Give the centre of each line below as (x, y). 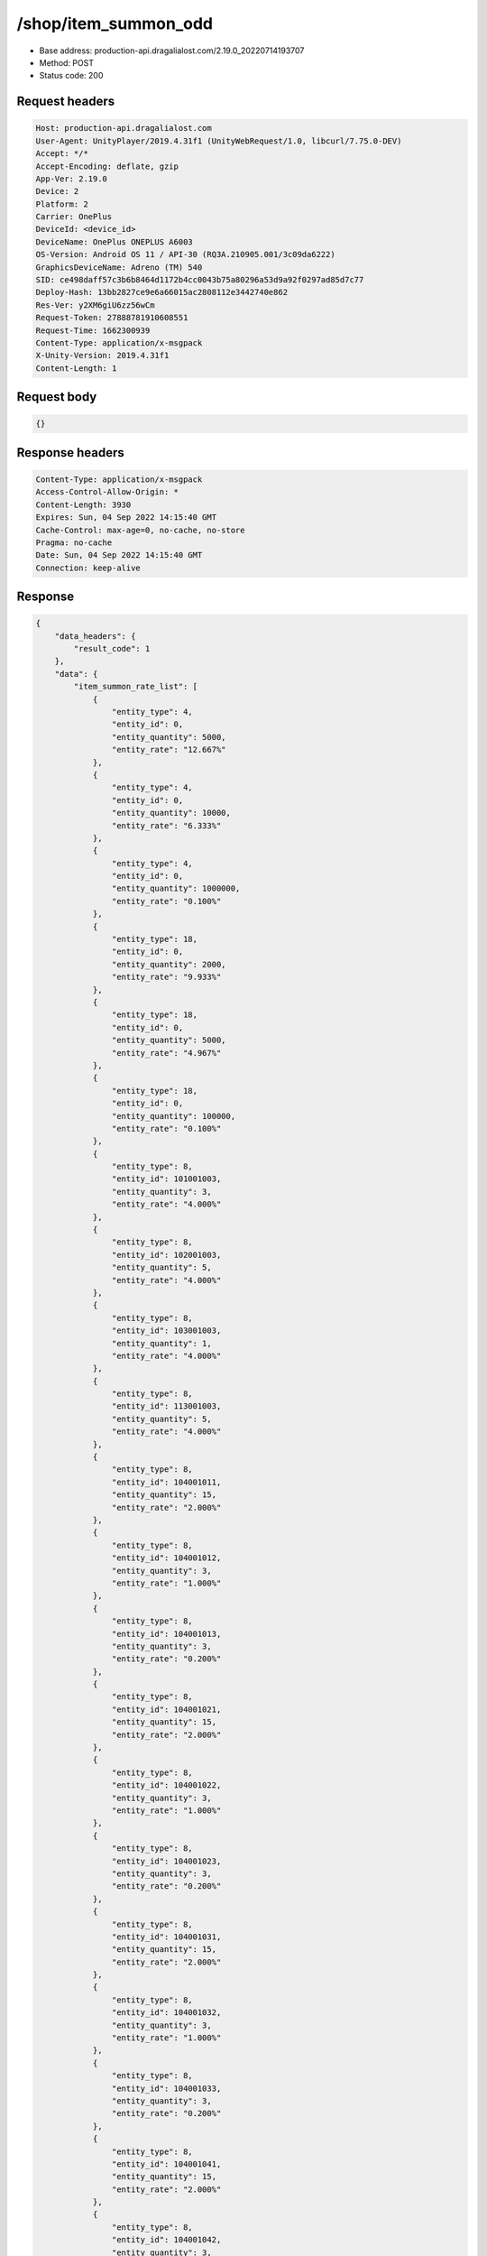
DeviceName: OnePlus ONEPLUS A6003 (114, 242)
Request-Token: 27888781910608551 (112, 318)
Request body (57, 397)
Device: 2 (57, 191)
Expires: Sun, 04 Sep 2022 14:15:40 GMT (126, 518)
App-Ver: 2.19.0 (72, 179)
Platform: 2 (62, 204)
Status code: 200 (71, 76)
